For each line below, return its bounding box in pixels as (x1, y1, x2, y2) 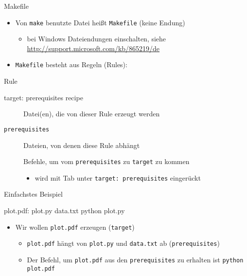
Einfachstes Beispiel (4, 189, 63, 199)
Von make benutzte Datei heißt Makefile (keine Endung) (15, 17, 185, 27)
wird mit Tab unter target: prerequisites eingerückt (35, 172, 201, 183)
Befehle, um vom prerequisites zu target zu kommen (23, 156, 190, 166)
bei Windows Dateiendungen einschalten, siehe (27, 34, 166, 44)
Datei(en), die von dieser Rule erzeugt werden (23, 109, 160, 119)
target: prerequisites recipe (4, 92, 83, 102)
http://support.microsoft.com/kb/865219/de (27, 43, 160, 53)
